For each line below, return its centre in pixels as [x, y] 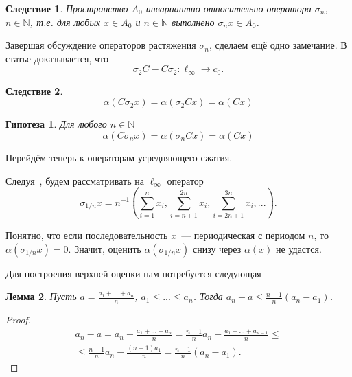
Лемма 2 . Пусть [41, 296]
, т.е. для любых [65, 22]
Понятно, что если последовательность [87, 235]
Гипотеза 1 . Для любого [56, 124]
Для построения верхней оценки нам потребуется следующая [133, 273]
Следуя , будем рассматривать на [75, 180]
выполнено [193, 22]
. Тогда [208, 296]
